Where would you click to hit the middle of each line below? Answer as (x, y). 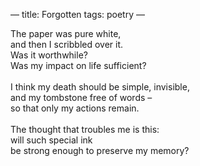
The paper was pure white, (66, 33)
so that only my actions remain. (75, 108)
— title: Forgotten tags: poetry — (77, 14)
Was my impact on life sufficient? (78, 65)
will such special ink (51, 140)
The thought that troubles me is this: (85, 129)
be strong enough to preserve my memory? (100, 150)
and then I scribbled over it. (67, 44)
